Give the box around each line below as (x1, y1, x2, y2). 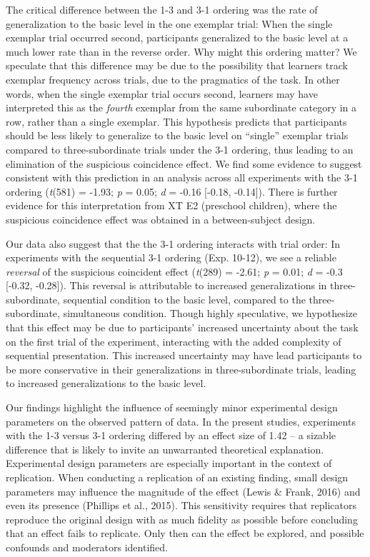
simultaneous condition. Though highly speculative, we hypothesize (63, 306, 358, 321)
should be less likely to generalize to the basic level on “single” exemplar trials (6, 128, 349, 143)
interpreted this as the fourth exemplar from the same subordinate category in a (6, 100, 357, 115)
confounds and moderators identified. (6, 539, 168, 554)
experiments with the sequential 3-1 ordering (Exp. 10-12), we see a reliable (6, 250, 336, 265)
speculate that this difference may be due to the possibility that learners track (6, 58, 348, 73)
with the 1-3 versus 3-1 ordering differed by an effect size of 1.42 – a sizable (6, 428, 336, 443)
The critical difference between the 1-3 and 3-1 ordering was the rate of (6, 2, 318, 16)
